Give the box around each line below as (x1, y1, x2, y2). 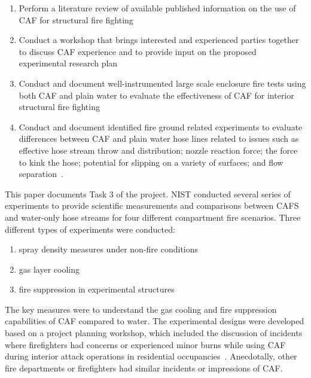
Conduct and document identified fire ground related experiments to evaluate (19, 120, 303, 133)
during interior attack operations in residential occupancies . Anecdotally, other (5, 350, 297, 362)
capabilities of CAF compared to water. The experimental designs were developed (5, 315, 304, 327)
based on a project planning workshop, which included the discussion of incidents (5, 327, 303, 339)
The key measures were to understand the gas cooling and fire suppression (5, 303, 277, 315)
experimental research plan (19, 57, 118, 69)
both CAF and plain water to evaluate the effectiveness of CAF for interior (19, 89, 294, 101)
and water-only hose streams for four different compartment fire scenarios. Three (5, 211, 301, 223)
